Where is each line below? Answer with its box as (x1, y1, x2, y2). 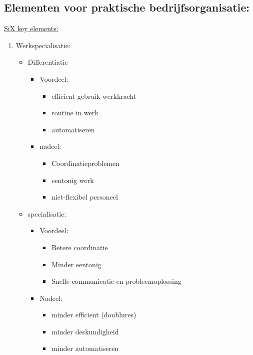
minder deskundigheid (51, 326, 119, 336)
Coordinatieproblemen (51, 157, 120, 168)
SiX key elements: (4, 23, 58, 34)
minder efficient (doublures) (51, 309, 136, 320)
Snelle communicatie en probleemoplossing (51, 276, 181, 286)
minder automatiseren (51, 343, 119, 353)
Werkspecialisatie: (15, 40, 70, 50)
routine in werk (51, 107, 98, 118)
